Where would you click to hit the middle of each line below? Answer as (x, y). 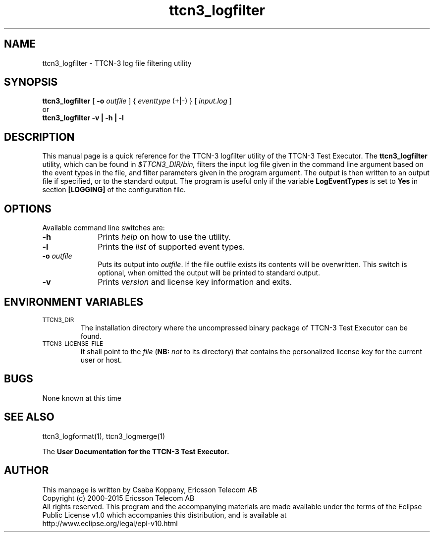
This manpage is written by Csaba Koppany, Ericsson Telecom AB (150, 489)
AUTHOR (27, 471)
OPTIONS (28, 209)
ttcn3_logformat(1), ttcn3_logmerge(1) (104, 436)
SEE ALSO (29, 417)
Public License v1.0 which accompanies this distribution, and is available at (164, 515)
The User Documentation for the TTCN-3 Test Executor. (136, 451)
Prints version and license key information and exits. (195, 282)
